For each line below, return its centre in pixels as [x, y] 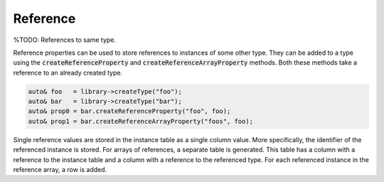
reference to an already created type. [68, 73]
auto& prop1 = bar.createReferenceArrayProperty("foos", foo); [141, 121]
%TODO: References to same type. [65, 40]
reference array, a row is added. [60, 170]
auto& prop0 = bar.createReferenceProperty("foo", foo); [129, 111]
